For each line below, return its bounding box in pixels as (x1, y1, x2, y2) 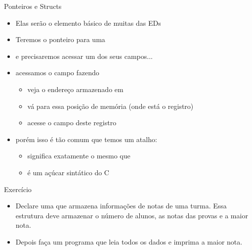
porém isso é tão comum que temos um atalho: (15, 134, 157, 144)
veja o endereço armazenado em (27, 84, 124, 94)
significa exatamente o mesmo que (27, 150, 130, 161)
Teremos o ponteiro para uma (15, 34, 105, 45)
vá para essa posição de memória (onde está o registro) (27, 100, 194, 111)
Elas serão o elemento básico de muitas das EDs (15, 17, 161, 28)
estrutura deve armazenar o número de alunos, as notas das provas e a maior (15, 210, 248, 220)
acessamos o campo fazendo (15, 67, 99, 78)
